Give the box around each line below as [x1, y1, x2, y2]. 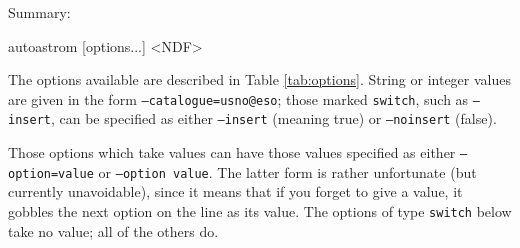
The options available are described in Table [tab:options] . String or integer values [8, 69, 511, 90]
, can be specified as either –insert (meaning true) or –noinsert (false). [50, 108, 497, 129]
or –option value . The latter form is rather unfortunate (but [98, 161, 477, 182]
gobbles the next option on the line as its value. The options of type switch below [8, 201, 512, 221]
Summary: [8, 2, 71, 22]
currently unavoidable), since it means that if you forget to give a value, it [8, 181, 463, 202]
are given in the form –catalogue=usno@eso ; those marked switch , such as [8, 88, 469, 109]
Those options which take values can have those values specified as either [8, 142, 456, 163]
